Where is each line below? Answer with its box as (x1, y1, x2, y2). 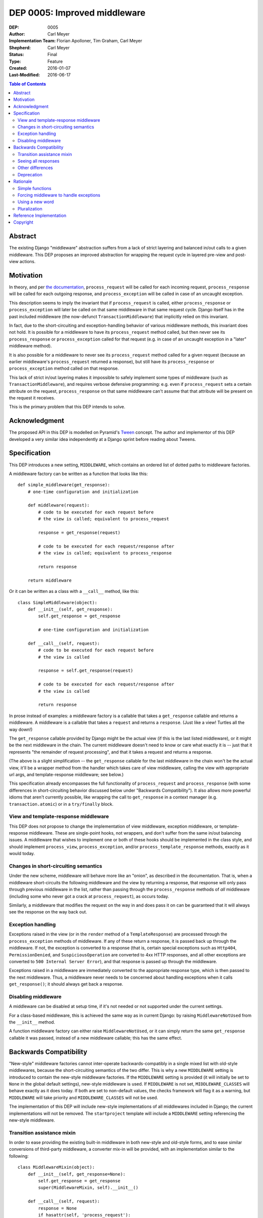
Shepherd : (9, 44, 31, 51)
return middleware (27, 577, 72, 583)
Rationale (13, 178, 32, 185)
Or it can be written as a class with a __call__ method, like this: (9, 589, 139, 594)
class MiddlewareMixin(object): (18, 1164, 95, 1170)
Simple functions (18, 185, 52, 191)
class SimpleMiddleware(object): (18, 600, 97, 605)
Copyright (13, 219, 34, 225)
